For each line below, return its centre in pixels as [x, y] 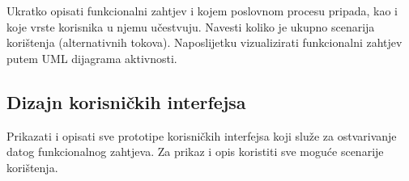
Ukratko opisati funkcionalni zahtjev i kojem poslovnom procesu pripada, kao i [202, 11]
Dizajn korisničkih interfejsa [126, 101]
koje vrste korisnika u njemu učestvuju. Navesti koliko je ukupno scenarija [191, 26]
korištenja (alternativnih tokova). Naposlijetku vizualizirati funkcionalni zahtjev [204, 42]
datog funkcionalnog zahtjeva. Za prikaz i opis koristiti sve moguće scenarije [195, 152]
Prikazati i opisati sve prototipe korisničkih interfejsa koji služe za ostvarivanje [202, 135]
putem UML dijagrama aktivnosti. [92, 58]
